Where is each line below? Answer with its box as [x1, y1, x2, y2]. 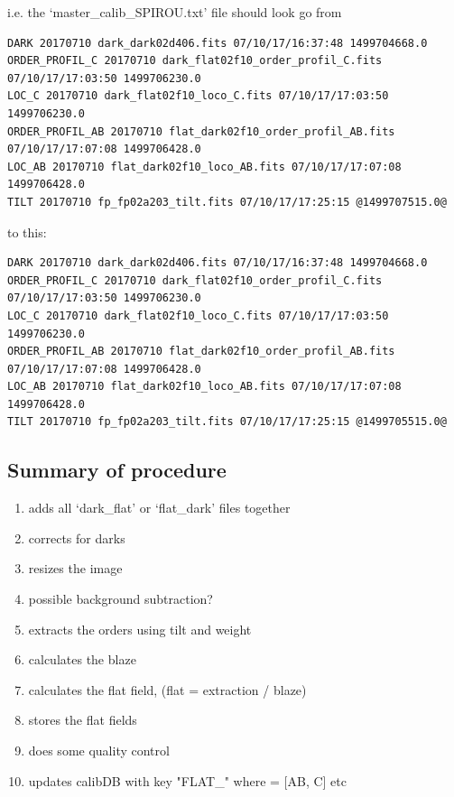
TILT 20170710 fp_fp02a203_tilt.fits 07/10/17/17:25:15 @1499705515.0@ [7, 415, 447, 429]
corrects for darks [28, 528, 125, 547]
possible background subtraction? [28, 589, 213, 608]
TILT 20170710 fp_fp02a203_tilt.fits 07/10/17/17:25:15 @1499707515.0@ [7, 195, 447, 209]
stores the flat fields [28, 710, 137, 729]
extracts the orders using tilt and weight [28, 619, 252, 638]
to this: [7, 222, 47, 241]
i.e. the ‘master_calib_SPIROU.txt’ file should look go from [7, 3, 342, 21]
